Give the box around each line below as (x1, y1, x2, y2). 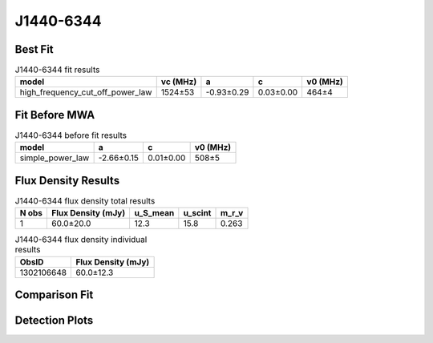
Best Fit (14, 42, 54, 56)
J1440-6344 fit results (14, 64, 100, 75)
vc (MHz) (160, 76, 197, 87)
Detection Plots (14, 313, 94, 328)
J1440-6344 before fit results (14, 130, 127, 141)
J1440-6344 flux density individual (14, 234, 148, 245)
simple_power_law (19, 152, 90, 163)
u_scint (183, 208, 212, 219)
